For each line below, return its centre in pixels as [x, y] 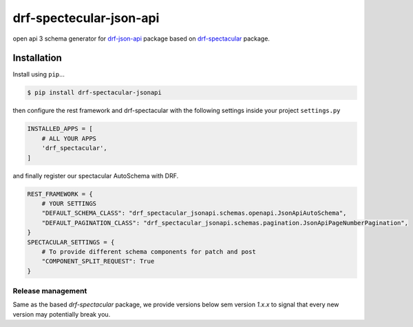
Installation [37, 58]
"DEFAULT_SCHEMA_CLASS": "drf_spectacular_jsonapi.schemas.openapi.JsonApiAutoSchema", [194, 213]
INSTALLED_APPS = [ [60, 129]
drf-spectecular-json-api [86, 18]
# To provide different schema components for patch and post [149, 252]
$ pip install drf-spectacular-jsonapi [94, 93]
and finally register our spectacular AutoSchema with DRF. [96, 176]
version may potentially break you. [62, 314]
